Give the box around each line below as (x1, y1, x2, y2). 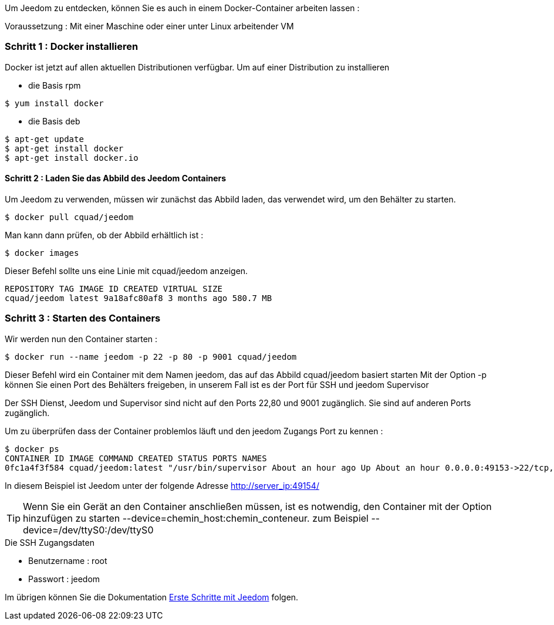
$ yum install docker (5, 98, 104, 108)
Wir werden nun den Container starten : (5, 333, 158, 344)
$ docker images (5, 248, 79, 258)
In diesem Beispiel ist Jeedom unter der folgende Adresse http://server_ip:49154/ (5, 480, 319, 491)
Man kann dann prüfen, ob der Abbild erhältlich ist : (5, 229, 204, 240)
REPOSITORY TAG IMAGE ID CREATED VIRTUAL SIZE (5, 283, 222, 293)
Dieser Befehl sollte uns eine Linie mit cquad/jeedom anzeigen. (5, 265, 248, 276)
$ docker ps (5, 444, 59, 454)
